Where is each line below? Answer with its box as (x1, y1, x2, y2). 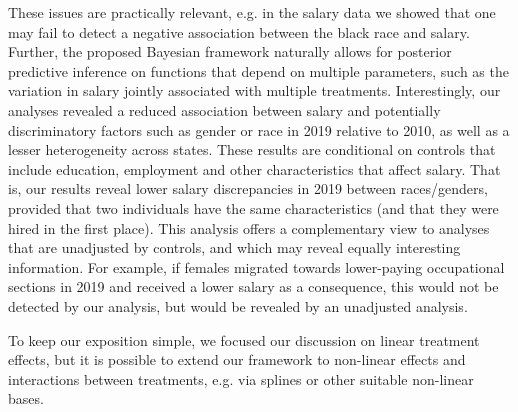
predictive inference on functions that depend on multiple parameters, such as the (8, 60, 509, 81)
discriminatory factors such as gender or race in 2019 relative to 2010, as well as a (8, 119, 510, 140)
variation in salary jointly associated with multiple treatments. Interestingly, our (8, 80, 501, 101)
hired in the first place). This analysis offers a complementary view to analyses (8, 217, 490, 238)
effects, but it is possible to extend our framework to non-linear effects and (8, 349, 466, 370)
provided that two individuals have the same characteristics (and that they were (8, 197, 499, 218)
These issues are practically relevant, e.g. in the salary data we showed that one (8, 2, 496, 22)
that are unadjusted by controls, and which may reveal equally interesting (8, 237, 461, 258)
